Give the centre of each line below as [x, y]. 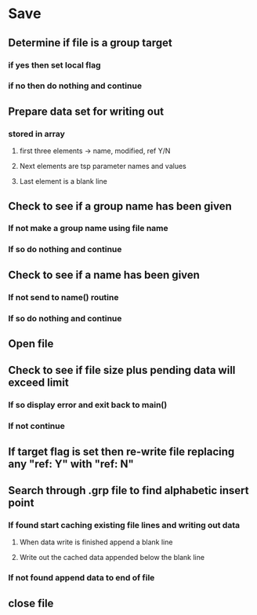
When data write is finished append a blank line [96, 542]
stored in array [36, 134]
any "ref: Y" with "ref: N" [71, 464]
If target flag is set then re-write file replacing [121, 451]
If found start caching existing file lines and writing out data [124, 525]
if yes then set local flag [54, 65]
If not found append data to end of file [81, 578]
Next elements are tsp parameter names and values [103, 167]
